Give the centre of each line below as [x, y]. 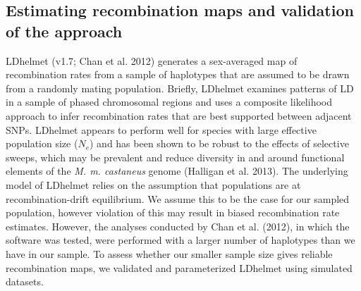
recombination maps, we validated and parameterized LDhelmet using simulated [179, 267]
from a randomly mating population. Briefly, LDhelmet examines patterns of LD [180, 88]
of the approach [64, 31]
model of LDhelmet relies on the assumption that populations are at [153, 184]
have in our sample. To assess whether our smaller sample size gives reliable [169, 253]
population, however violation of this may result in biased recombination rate [173, 212]
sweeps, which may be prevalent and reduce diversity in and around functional [175, 157]
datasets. [25, 281]
